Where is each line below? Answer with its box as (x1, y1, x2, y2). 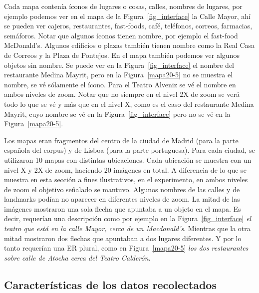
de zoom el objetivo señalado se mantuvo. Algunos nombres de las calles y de (4, 184, 240, 194)
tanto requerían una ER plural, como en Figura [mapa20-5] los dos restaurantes (4, 243, 249, 253)
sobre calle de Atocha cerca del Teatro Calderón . (4, 252, 151, 263)
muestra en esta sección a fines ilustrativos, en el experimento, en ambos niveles (4, 174, 248, 185)
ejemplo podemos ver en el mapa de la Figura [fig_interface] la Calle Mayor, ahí (4, 10, 251, 21)
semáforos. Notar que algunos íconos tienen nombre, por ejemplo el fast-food (4, 30, 238, 40)
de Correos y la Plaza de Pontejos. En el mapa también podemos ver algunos (4, 49, 240, 60)
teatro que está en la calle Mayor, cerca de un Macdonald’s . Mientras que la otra (4, 223, 251, 234)
